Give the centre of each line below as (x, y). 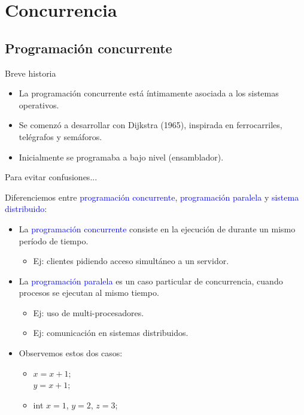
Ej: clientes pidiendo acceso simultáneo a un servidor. (131, 261)
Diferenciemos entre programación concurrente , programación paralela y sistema (152, 197)
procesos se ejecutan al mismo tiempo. (89, 293)
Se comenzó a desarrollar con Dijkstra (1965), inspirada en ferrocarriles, (151, 125)
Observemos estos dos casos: (71, 353)
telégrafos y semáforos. (60, 136)
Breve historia (31, 73)
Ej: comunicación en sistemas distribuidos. (111, 333)
